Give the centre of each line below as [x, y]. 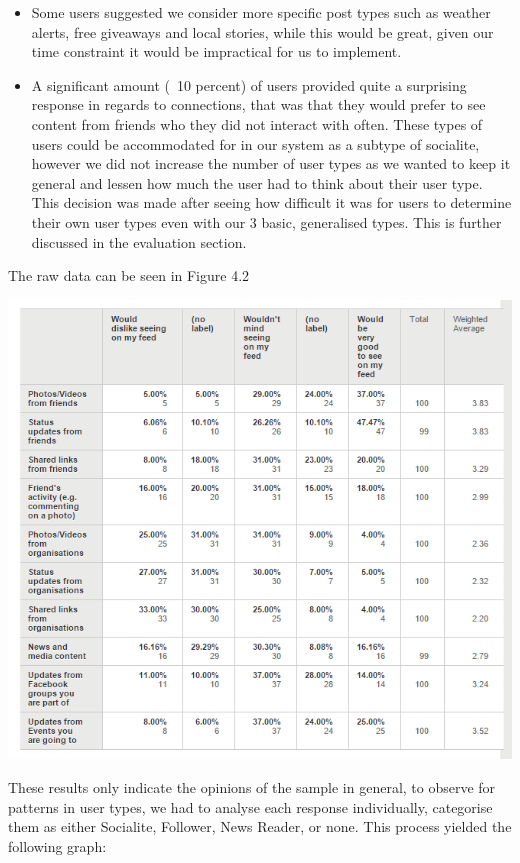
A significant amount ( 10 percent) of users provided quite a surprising [249, 84]
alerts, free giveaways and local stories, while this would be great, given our [262, 31]
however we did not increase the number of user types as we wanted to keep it [271, 163]
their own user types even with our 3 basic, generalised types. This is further [266, 221]
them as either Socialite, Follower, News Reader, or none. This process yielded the [260, 826]
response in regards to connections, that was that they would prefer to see [258, 104]
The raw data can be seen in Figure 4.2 [129, 275]
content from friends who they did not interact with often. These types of [257, 123]
